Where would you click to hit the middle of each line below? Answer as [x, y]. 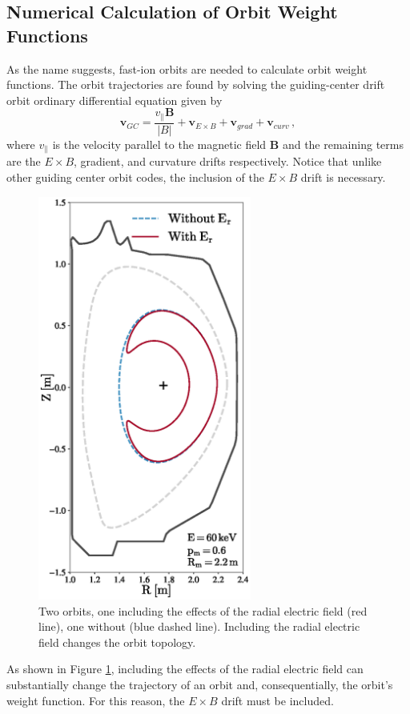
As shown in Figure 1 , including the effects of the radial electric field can [185, 669]
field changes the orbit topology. [117, 642]
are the [24, 161]
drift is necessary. [343, 176]
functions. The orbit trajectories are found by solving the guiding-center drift [196, 84]
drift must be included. [277, 700]
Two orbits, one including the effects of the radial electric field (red [203, 610]
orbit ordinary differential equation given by [115, 100]
